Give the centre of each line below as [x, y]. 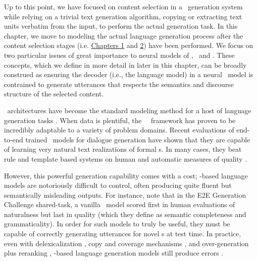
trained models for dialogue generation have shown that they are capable [138, 139]
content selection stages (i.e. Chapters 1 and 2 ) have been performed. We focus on [128, 45]
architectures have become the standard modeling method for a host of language [129, 110]
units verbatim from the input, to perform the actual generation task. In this [121, 26]
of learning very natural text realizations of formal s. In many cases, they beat [123, 149]
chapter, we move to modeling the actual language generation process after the [124, 35]
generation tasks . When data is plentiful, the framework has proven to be [120, 120]
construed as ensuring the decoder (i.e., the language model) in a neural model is [129, 74]
